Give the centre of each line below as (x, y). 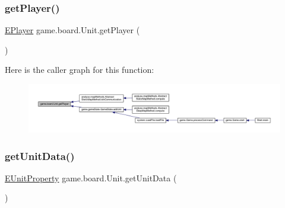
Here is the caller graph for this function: (80, 70)
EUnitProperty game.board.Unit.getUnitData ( (91, 177)
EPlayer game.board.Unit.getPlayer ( (72, 30)
